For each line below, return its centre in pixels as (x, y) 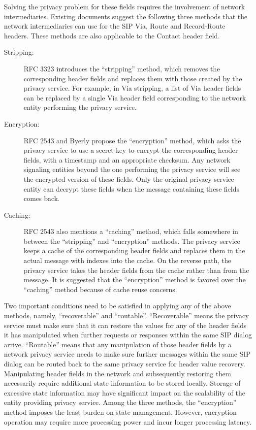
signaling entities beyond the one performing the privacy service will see (132, 169)
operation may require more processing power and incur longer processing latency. (128, 421)
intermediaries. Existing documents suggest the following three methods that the (126, 16)
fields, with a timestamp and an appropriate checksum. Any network (127, 159)
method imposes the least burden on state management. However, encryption (120, 412)
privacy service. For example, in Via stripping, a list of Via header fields (132, 88)
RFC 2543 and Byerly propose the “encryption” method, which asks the (132, 140)
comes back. (42, 198)
